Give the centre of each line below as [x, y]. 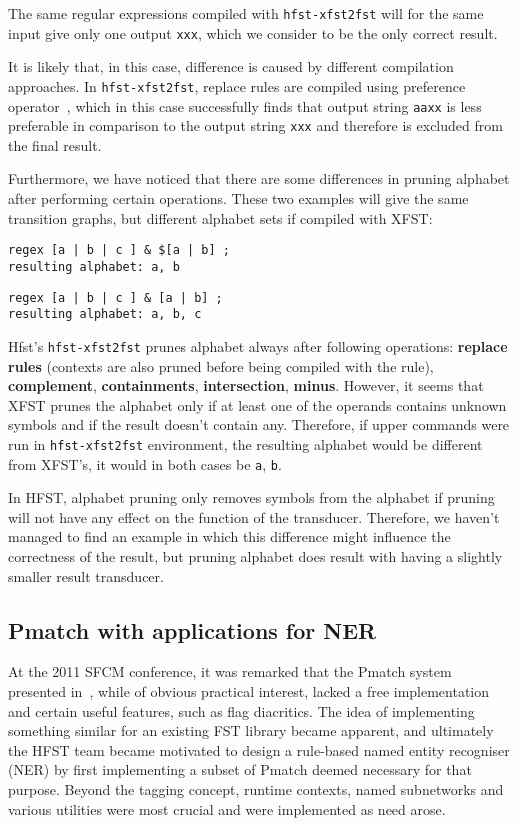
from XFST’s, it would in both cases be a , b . [145, 463]
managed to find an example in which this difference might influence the [229, 536]
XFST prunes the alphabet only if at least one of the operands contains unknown [257, 404]
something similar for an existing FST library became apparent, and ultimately [251, 730]
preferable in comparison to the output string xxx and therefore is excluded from [255, 125]
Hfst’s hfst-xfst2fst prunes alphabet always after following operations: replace [258, 345]
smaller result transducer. [86, 575]
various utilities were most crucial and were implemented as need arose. [227, 808]
